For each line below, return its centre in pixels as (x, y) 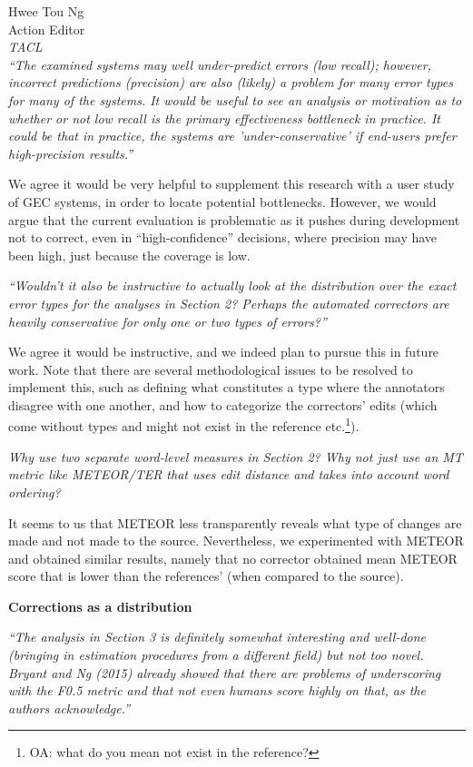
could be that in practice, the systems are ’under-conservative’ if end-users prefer (232, 136)
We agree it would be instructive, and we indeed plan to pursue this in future (224, 352)
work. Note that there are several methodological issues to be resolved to (211, 369)
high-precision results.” (71, 153)
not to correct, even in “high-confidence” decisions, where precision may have (223, 237)
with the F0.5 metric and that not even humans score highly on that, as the (217, 690)
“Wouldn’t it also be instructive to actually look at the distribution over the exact (232, 285)
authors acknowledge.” (69, 708)
